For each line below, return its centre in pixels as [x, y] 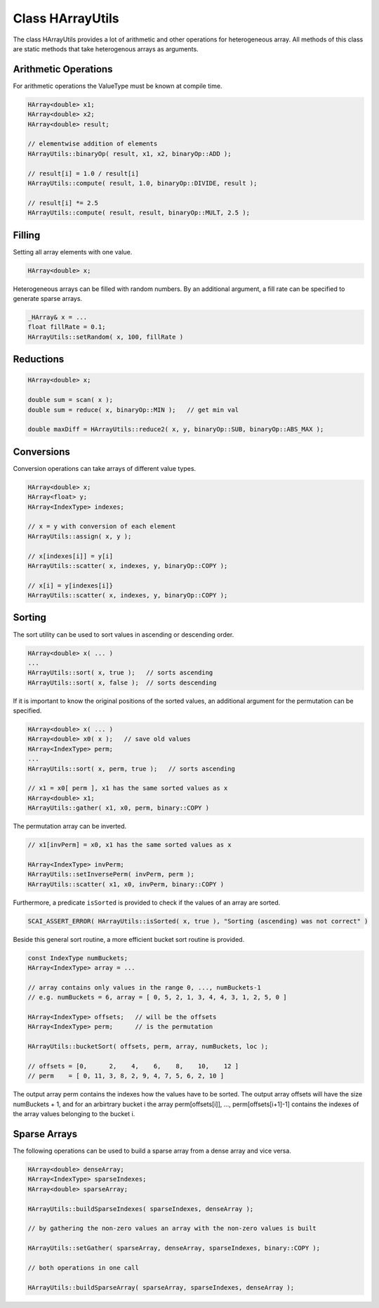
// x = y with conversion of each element [102, 526]
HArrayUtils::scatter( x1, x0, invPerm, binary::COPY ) [126, 884]
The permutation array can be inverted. [70, 827]
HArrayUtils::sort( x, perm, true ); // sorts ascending [131, 769]
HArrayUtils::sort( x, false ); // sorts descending [122, 682]
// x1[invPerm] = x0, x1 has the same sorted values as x [129, 845]
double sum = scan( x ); [71, 400]
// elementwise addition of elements [93, 144]
